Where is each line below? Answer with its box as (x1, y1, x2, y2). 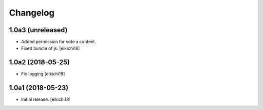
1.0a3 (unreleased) (9, 26, 68, 34)
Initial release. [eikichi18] (21, 96, 71, 102)
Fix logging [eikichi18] (21, 71, 65, 77)
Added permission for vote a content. (21, 39, 96, 45)
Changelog (9, 7, 55, 18)
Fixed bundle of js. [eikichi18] (21, 45, 80, 51)
